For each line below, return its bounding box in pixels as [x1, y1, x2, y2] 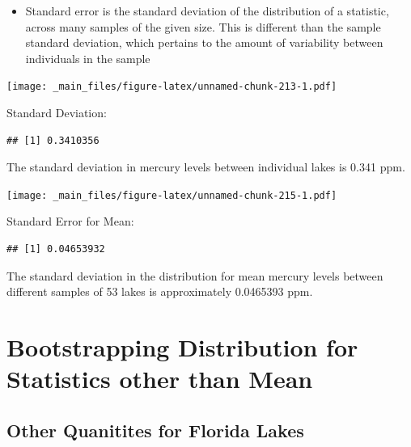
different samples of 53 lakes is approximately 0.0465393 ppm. [6, 283, 313, 300]
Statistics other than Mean [6, 362, 313, 395]
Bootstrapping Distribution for [6, 331, 358, 364]
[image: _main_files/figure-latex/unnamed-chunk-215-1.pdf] [6, 189, 337, 201]
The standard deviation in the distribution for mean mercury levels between [6, 267, 383, 284]
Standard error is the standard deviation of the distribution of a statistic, [25, 2, 389, 19]
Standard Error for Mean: [6, 213, 134, 230]
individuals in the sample [25, 49, 150, 66]
